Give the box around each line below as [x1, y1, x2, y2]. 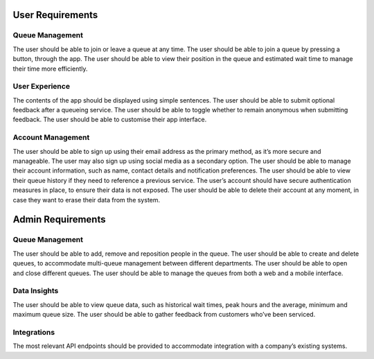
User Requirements [12, 9, 98, 21]
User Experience [12, 82, 71, 91]
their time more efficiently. [12, 64, 88, 73]
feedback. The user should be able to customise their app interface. [12, 115, 207, 124]
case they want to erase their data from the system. [12, 195, 161, 204]
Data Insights [12, 286, 59, 296]
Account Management [12, 132, 90, 142]
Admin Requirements [12, 213, 106, 225]
